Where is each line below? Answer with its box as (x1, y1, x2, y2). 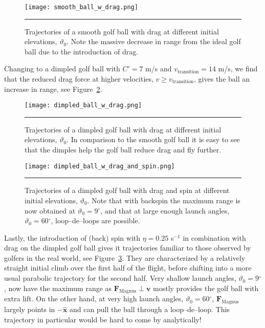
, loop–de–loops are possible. (51, 215, 140, 226)
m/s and (145, 63, 172, 74)
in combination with (183, 232, 246, 243)
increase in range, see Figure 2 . (4, 83, 102, 94)
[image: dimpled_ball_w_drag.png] (25, 102, 142, 109)
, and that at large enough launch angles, (100, 205, 230, 216)
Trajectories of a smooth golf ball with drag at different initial (25, 26, 219, 36)
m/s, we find (218, 63, 258, 74)
